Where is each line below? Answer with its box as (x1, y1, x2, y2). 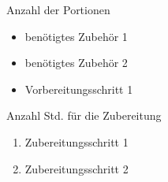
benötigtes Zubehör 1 (24, 28, 128, 44)
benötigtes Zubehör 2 (24, 54, 128, 71)
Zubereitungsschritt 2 (24, 160, 129, 176)
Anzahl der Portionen (6, 2, 110, 17)
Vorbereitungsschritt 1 (24, 80, 133, 97)
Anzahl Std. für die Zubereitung (6, 107, 162, 124)
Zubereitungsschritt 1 (24, 133, 129, 150)
